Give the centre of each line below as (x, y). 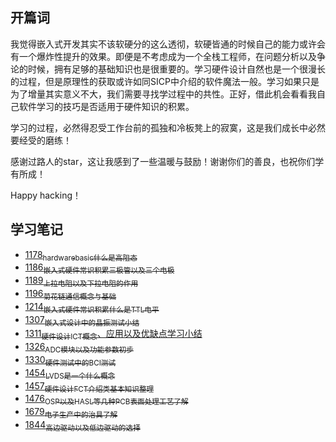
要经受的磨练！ (41, 140)
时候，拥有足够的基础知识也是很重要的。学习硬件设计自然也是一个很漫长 (176, 69)
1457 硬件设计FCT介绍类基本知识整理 (89, 386)
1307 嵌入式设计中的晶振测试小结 (82, 320)
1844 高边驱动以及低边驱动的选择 (82, 425)
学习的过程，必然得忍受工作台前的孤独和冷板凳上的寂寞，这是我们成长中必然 (168, 127)
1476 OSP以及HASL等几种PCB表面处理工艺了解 (106, 400)
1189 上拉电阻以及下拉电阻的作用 (81, 281)
